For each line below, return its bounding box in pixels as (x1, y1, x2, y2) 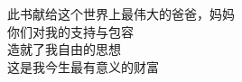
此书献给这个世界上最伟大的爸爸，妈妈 (7, 5, 235, 23)
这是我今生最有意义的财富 (7, 57, 159, 76)
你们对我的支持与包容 (7, 22, 134, 41)
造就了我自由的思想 (7, 40, 121, 59)
